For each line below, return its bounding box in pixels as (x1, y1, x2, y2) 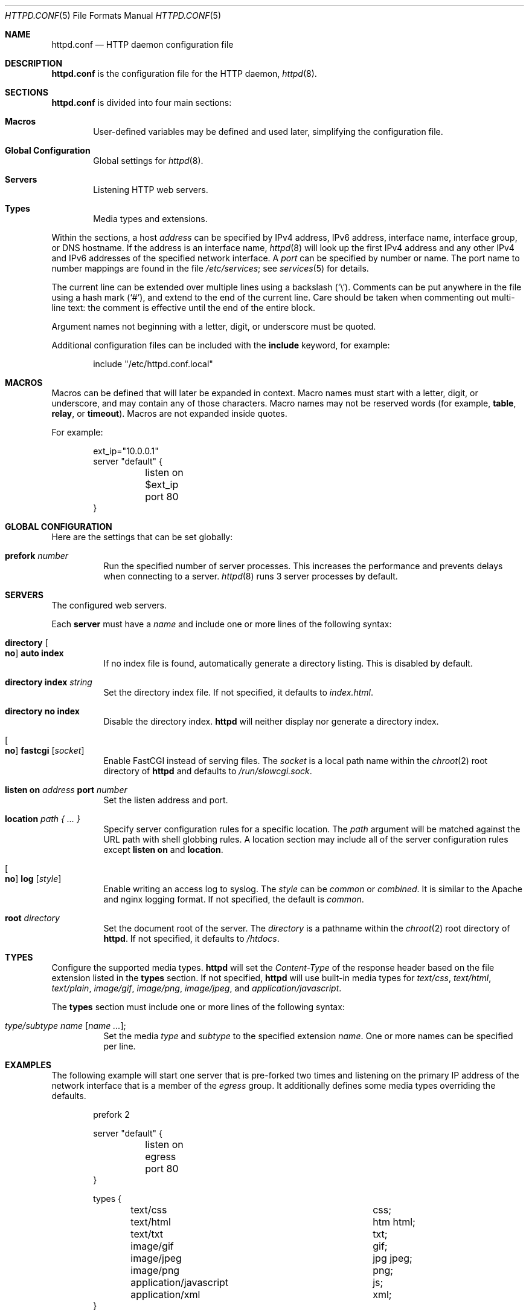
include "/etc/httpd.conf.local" (93, 359, 213, 369)
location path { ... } (5, 814, 80, 824)
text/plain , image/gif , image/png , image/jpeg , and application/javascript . (51, 983, 342, 993)
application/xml (130, 1288, 200, 1300)
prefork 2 (93, 1109, 130, 1120)
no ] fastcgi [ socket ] (5, 745, 85, 755)
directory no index (5, 706, 80, 716)
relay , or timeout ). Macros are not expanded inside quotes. (51, 408, 287, 419)
